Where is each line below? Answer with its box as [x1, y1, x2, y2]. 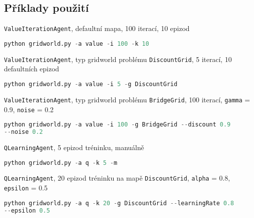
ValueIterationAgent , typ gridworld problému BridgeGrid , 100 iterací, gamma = [4, 94, 250, 104]
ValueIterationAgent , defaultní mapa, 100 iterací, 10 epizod [4, 23, 190, 33]
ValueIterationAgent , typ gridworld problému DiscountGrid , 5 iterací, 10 [4, 54, 232, 64]
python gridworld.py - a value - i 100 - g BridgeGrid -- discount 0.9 [4, 121, 231, 128]
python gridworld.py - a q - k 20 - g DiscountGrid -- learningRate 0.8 [4, 199, 234, 207]
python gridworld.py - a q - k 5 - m [4, 159, 118, 166]
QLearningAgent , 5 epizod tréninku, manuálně [4, 142, 144, 152]
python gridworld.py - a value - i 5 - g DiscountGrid [4, 80, 177, 88]
